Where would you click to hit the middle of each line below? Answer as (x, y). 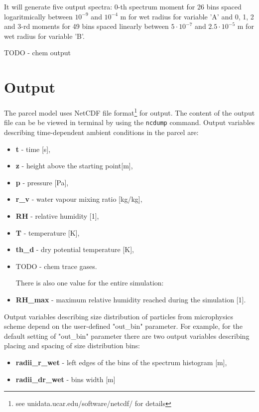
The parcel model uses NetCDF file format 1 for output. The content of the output (129, 112)
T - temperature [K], (48, 232)
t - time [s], (33, 149)
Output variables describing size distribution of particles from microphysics (119, 316)
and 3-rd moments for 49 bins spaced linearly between (86, 26)
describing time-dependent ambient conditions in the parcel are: (101, 132)
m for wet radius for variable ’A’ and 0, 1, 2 (187, 16)
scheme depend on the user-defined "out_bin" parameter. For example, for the (123, 326)
